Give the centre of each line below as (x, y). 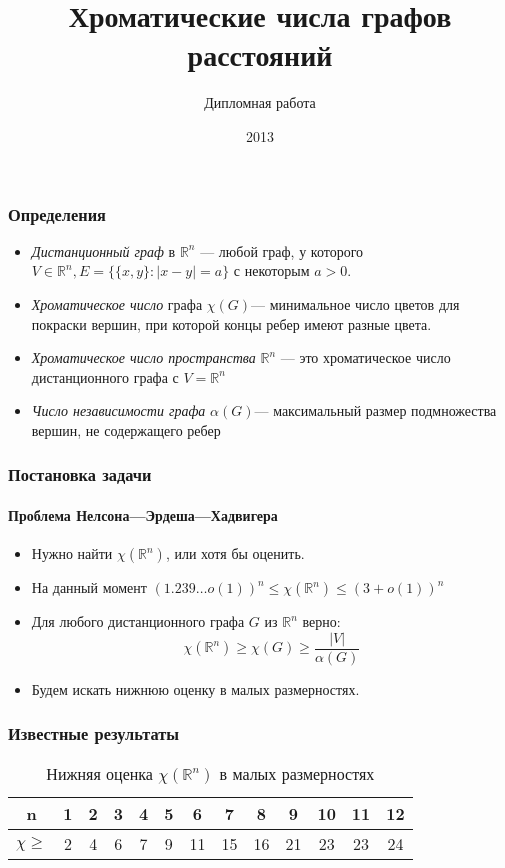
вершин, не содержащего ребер (126, 429)
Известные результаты (93, 733)
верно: (321, 621)
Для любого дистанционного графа (138, 621)
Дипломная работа (260, 102)
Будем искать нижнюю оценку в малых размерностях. (195, 688)
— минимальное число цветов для (355, 303)
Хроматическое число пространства (143, 357)
